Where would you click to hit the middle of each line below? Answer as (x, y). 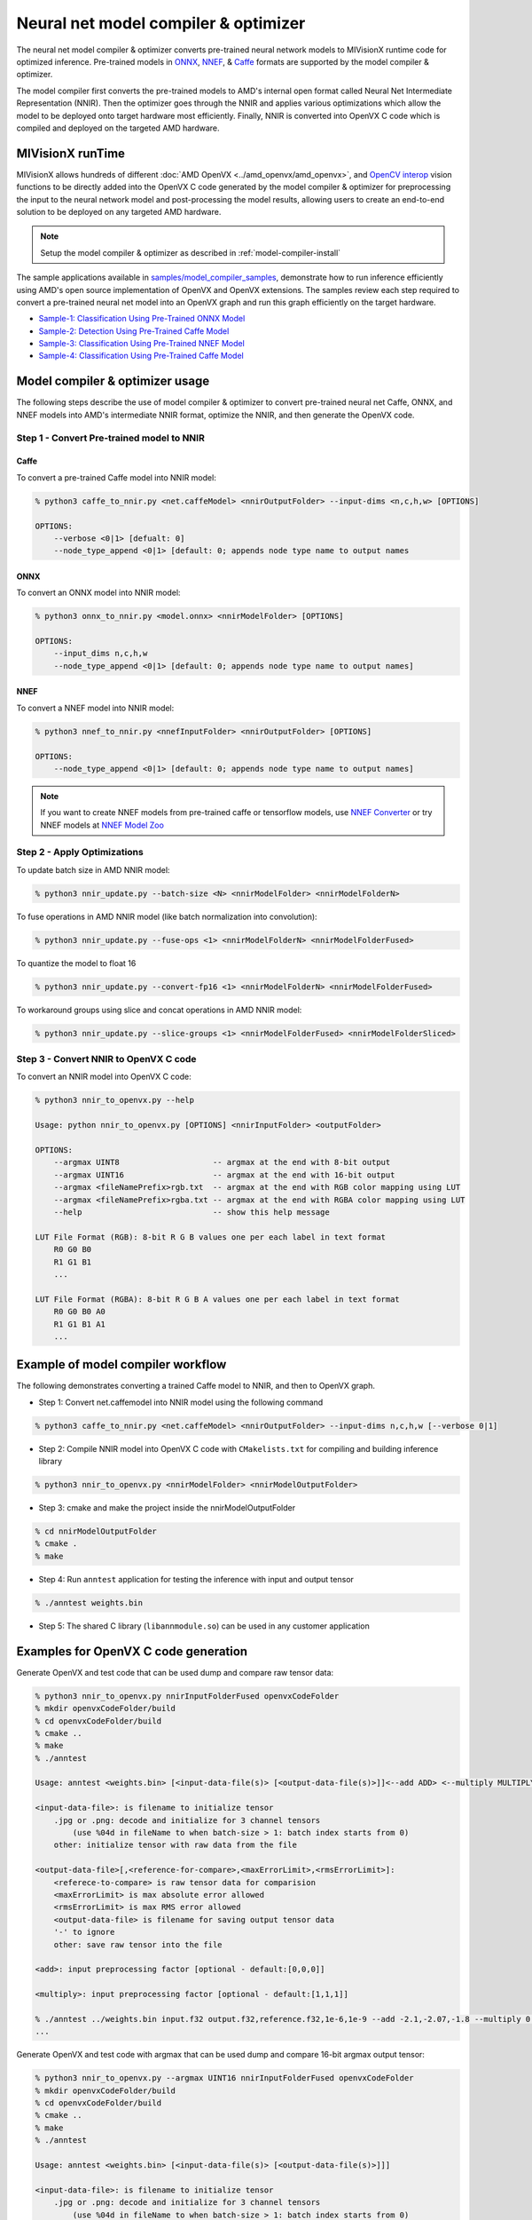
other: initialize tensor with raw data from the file (175, 1845)
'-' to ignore (84, 1932)
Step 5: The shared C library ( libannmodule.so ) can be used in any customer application (204, 1626)
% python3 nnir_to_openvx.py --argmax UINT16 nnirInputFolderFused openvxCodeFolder (224, 2078)
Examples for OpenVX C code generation (132, 1651)
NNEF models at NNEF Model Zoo (102, 825)
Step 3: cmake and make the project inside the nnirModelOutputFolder (167, 1508)
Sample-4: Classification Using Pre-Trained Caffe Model (141, 356)
